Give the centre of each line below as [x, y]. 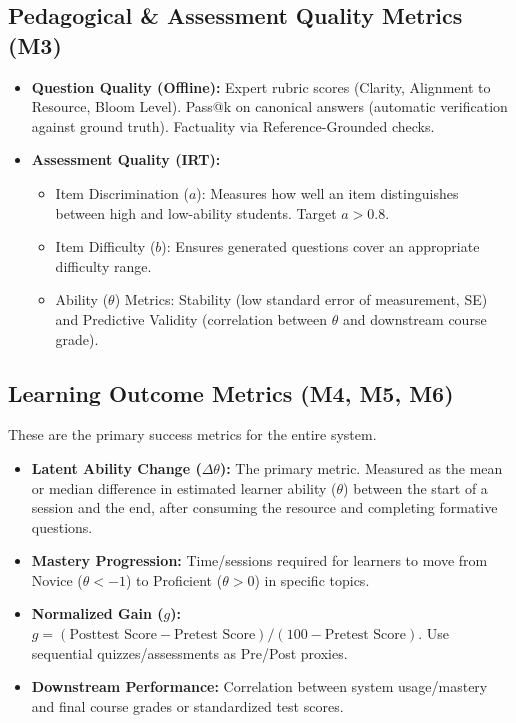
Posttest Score [113, 635]
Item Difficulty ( [105, 246]
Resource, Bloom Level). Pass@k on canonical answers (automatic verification [269, 106]
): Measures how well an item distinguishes [327, 192]
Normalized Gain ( [97, 613]
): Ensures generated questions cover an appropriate [320, 246]
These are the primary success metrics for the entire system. [192, 434]
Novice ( [57, 579]
